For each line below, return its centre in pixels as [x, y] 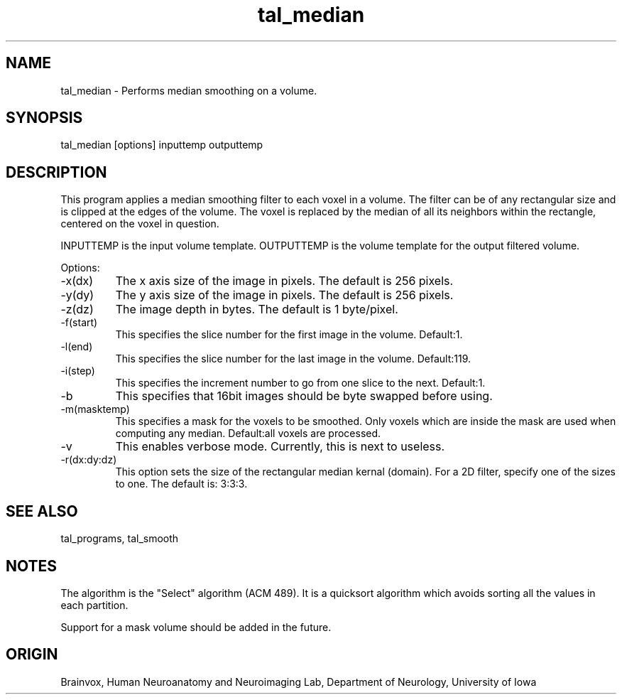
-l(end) [77, 347]
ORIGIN [32, 655]
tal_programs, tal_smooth [120, 539]
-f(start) [79, 323]
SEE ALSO [42, 511]
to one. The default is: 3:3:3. [181, 484]
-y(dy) [77, 295]
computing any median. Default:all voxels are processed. [248, 434]
